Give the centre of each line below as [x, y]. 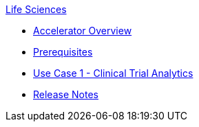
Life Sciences [36, 9]
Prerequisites [63, 52]
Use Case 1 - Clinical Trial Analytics [113, 73]
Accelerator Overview [83, 31]
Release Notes [66, 94]
